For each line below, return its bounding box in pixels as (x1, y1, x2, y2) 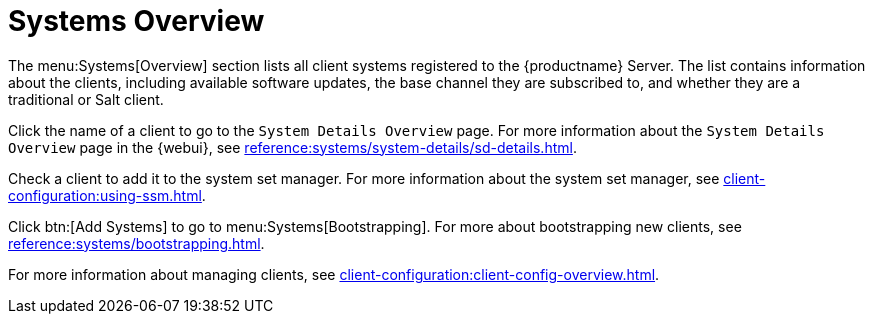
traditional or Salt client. (8, 90, 164, 108)
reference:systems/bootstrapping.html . (8, 234, 265, 252)
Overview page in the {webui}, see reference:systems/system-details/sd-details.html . (8, 138, 577, 156)
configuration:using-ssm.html (8, 186, 202, 204)
